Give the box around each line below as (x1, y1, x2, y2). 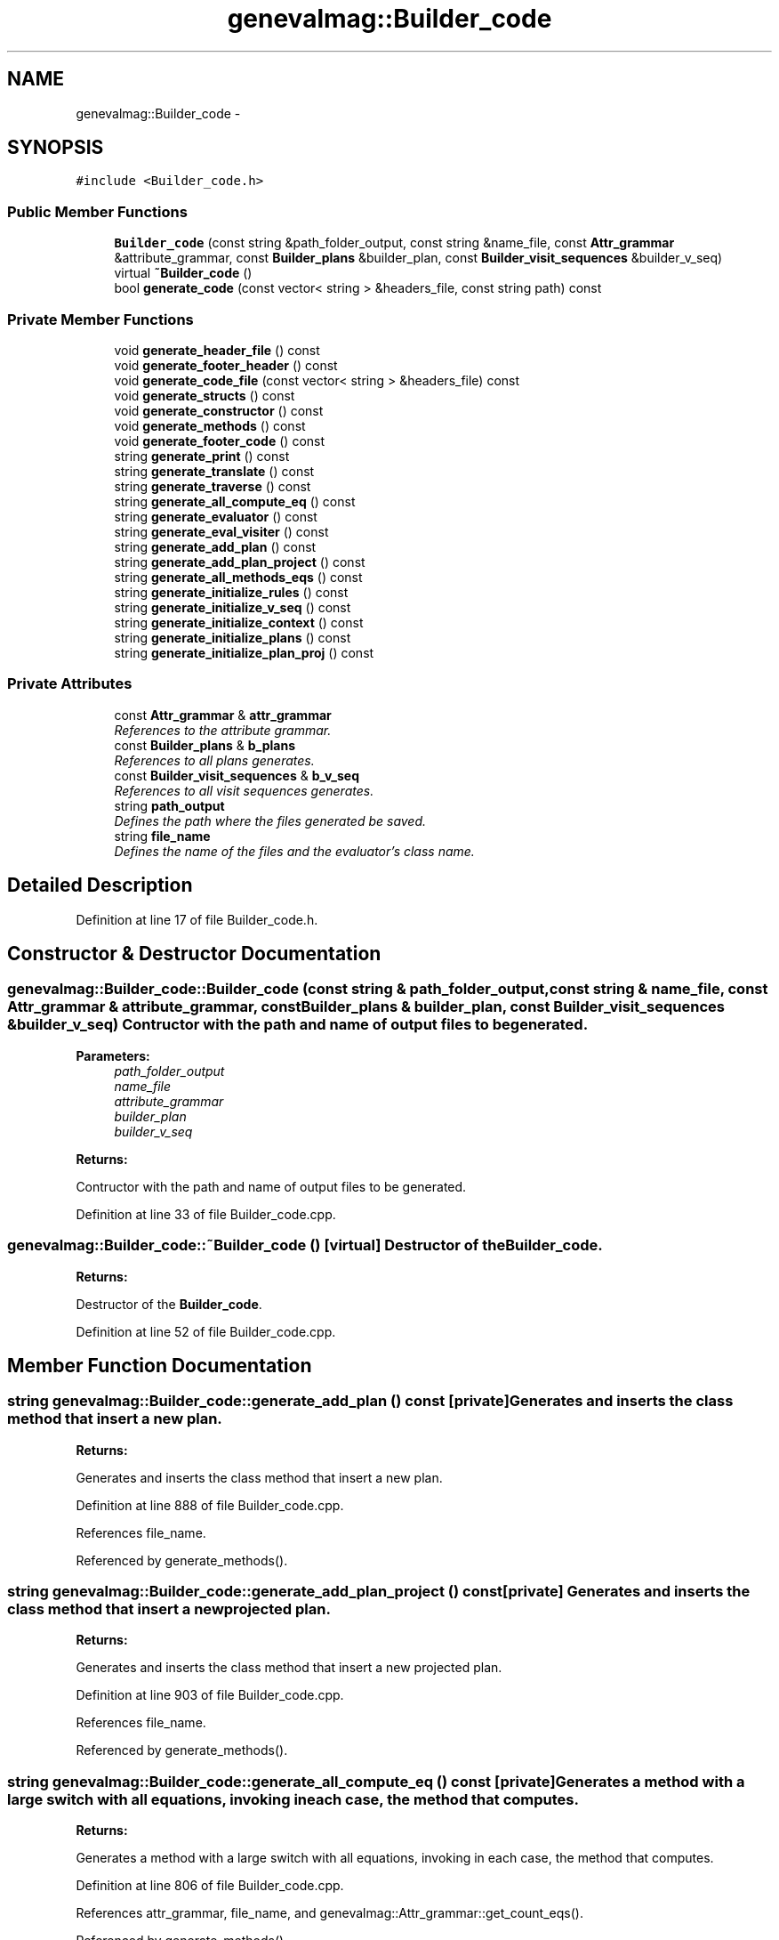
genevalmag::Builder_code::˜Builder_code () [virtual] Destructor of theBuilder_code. (7, 1236, 603, 1255)
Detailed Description (7, 874, 193, 897)
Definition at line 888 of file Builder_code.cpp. (76, 1497, 344, 1513)
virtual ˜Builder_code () (114, 265, 253, 281)
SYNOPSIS (7, 136, 104, 159)
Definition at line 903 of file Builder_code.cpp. (76, 1687, 344, 1703)
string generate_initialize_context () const (114, 614, 364, 630)
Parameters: (76, 1047, 150, 1063)
